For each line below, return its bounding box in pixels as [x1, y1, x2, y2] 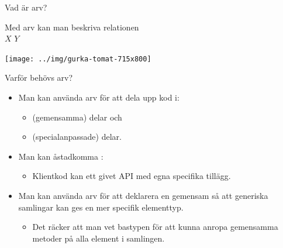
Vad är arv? [5, 1, 47, 13]
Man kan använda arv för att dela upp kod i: [18, 91, 180, 104]
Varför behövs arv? [5, 71, 73, 84]
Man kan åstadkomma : [18, 150, 103, 162]
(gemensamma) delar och [32, 111, 122, 123]
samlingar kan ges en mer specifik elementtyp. [18, 201, 184, 213]
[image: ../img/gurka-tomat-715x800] [5, 54, 151, 63]
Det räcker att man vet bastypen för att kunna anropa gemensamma [32, 221, 278, 233]
